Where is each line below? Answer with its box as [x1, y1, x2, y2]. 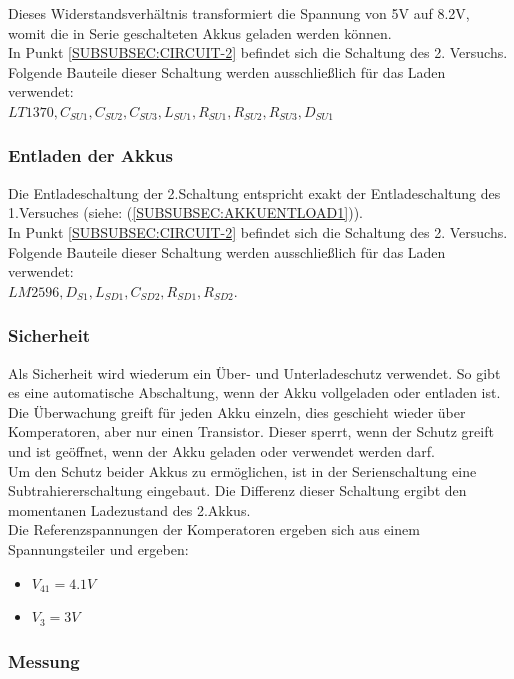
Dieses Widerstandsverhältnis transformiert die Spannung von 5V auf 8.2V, [8, 3, 470, 23]
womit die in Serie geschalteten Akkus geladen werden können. [8, 22, 392, 43]
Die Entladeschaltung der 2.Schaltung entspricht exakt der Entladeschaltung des [8, 182, 501, 203]
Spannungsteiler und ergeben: [8, 538, 189, 559]
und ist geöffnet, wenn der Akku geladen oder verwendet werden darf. [8, 440, 435, 461]
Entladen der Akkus [8, 143, 173, 168]
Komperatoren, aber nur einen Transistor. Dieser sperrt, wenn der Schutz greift [8, 421, 494, 442]
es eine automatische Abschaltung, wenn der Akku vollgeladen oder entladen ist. [8, 382, 501, 403]
